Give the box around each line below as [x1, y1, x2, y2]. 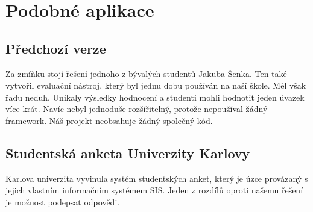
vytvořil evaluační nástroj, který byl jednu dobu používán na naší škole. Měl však [5, 79, 306, 92]
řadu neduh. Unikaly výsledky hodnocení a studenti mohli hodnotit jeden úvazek [5, 90, 305, 103]
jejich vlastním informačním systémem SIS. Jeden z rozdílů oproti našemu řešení [5, 184, 303, 196]
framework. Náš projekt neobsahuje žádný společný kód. [5, 114, 213, 126]
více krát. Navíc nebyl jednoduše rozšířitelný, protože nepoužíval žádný [5, 102, 268, 115]
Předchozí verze [5, 39, 106, 57]
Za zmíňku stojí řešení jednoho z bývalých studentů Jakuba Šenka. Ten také [5, 67, 287, 79]
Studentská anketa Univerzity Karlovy [5, 143, 250, 162]
